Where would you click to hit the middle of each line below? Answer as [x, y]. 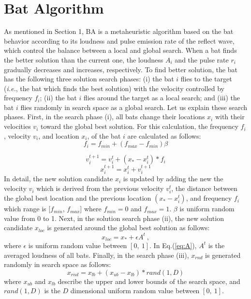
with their [230, 117]
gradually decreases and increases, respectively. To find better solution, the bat [121, 69]
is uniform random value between [78, 245]
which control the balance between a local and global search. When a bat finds [120, 50]
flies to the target [206, 79]
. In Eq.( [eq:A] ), [173, 245]
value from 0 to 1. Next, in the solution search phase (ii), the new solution [114, 218]
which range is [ [27, 209]
